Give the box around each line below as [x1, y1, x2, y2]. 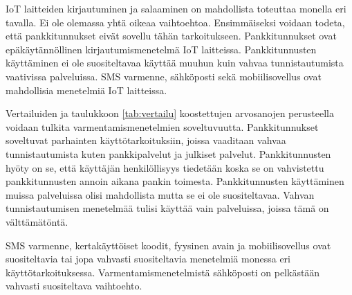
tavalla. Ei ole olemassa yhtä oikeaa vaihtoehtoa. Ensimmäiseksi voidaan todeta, [6, 15, 345, 29]
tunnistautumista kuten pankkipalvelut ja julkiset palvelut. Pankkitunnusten [6, 146, 331, 161]
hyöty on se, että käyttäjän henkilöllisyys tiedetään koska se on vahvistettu [6, 160, 324, 175]
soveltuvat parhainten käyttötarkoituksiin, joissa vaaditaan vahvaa [6, 133, 286, 147]
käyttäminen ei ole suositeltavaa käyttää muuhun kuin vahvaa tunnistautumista [6, 55, 344, 70]
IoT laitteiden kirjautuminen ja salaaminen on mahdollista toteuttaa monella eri [6, 1, 346, 15]
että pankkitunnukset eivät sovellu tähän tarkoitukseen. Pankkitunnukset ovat [6, 28, 337, 43]
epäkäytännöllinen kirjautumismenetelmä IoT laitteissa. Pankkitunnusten [6, 42, 317, 56]
